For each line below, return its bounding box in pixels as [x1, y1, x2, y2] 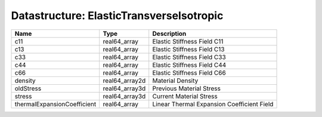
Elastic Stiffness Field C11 [152, 37, 224, 45]
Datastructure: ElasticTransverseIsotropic [11, 9, 224, 22]
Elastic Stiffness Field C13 [152, 45, 225, 53]
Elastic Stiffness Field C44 [152, 60, 227, 69]
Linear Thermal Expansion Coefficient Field [152, 100, 274, 108]
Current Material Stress [152, 92, 218, 100]
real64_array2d [103, 76, 146, 85]
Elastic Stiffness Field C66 [152, 69, 226, 77]
